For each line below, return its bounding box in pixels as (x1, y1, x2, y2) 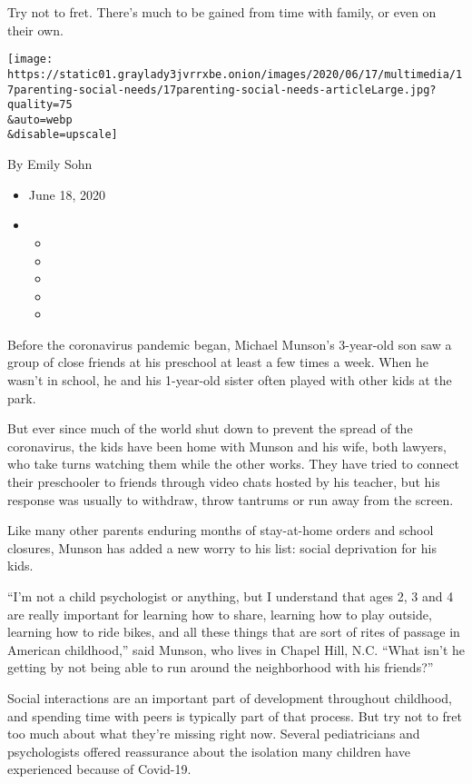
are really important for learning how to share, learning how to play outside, (7, 604, 432, 623)
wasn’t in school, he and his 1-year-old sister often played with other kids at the (7, 371, 452, 390)
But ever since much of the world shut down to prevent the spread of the (7, 419, 413, 438)
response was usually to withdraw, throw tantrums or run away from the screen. (7, 490, 454, 509)
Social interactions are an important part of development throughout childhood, (7, 688, 452, 707)
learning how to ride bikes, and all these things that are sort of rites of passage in (7, 622, 460, 641)
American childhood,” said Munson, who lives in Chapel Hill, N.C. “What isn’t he (7, 640, 465, 659)
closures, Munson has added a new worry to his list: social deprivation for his (7, 538, 437, 557)
